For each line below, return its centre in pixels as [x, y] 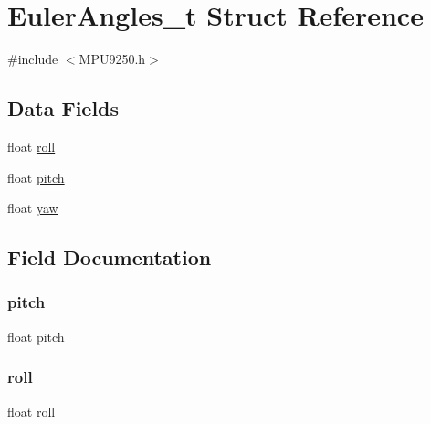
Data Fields [63, 108]
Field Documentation [110, 257]
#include [33, 59]
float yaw [33, 208]
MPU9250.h [112, 59]
